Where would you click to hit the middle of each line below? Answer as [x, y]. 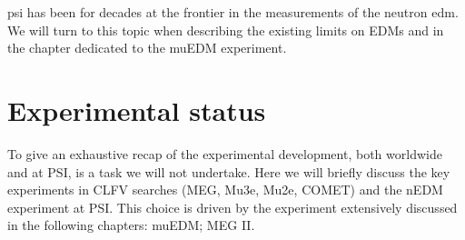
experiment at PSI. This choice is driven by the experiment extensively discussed [232, 207]
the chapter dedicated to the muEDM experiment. [147, 48]
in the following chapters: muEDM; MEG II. [131, 225]
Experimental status [137, 110]
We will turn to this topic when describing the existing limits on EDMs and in [226, 30]
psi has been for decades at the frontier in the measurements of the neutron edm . [233, 12]
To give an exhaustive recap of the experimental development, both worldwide [225, 153]
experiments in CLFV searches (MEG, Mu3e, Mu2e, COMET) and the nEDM [225, 190]
